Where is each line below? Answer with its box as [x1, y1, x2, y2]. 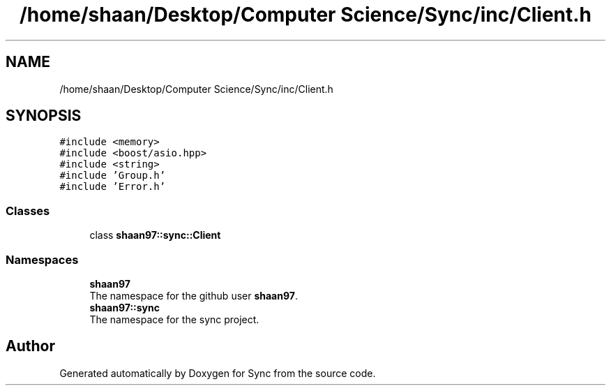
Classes [6, 203, 50, 218]
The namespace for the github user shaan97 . [89, 289, 298, 302]
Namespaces [6, 252, 79, 267]
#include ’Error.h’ [59, 181, 166, 193]
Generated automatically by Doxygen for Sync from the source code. [59, 367, 376, 379]
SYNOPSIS [6, 107, 82, 125]
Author [6, 337, 55, 355]
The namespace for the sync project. [89, 313, 259, 325]
